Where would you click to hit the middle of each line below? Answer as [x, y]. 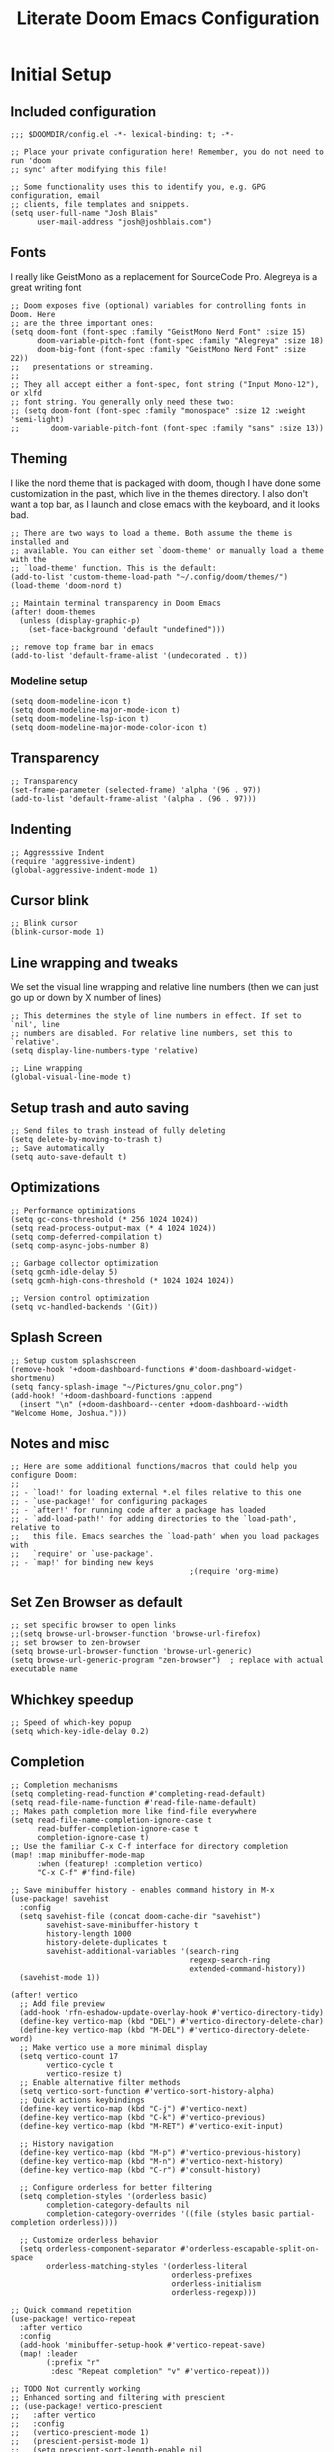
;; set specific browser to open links [93, 1625]
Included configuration [83, 111]
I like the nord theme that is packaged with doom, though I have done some [166, 483]
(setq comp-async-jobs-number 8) [80, 1245]
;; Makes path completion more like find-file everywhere [133, 1811]
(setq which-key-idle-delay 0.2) [80, 1732]
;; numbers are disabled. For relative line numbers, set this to [151, 1033]
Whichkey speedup [72, 1699]
